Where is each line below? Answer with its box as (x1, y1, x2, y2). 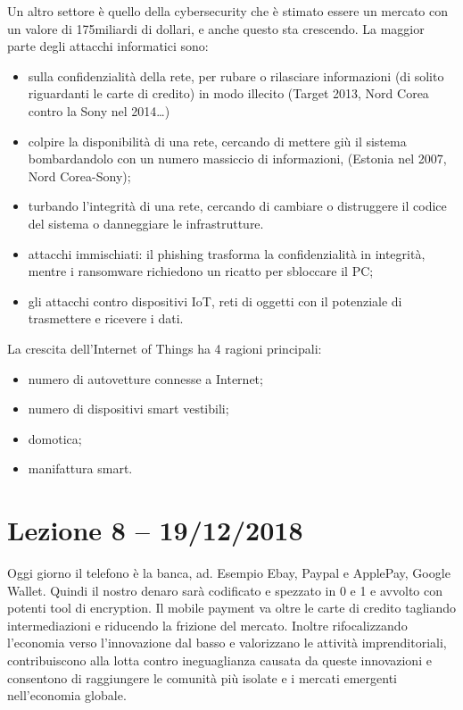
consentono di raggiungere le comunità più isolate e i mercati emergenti (7, 668, 397, 687)
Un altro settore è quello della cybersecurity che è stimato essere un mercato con (7, 2, 449, 20)
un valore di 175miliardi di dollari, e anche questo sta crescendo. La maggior (7, 19, 425, 38)
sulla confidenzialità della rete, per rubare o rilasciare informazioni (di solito (28, 66, 444, 85)
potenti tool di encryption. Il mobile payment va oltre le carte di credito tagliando (7, 598, 457, 617)
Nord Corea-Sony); (28, 166, 131, 185)
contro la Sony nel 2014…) (28, 101, 170, 120)
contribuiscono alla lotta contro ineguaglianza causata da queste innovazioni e (7, 650, 432, 669)
